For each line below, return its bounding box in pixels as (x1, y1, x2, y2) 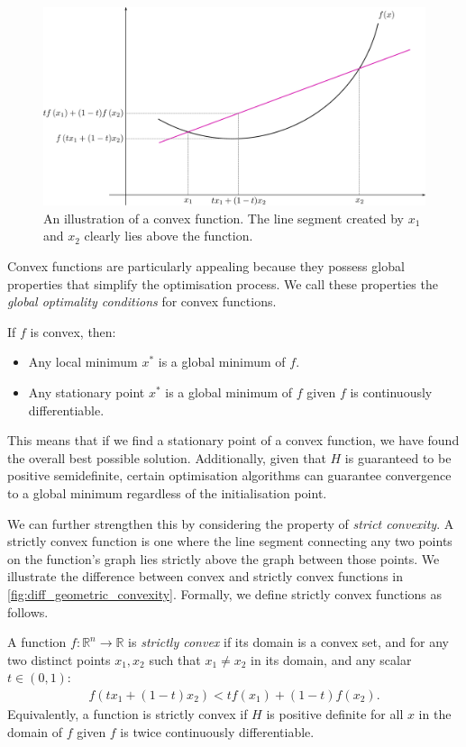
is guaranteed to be (344, 448, 452, 467)
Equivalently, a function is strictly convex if (7, 704, 248, 723)
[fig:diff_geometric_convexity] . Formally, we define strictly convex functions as (7, 584, 443, 603)
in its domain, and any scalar (251, 650, 412, 669)
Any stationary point (28, 383, 145, 402)
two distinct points (7, 650, 111, 669)
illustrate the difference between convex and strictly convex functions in (7, 567, 403, 586)
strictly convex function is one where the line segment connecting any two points (7, 532, 452, 551)
